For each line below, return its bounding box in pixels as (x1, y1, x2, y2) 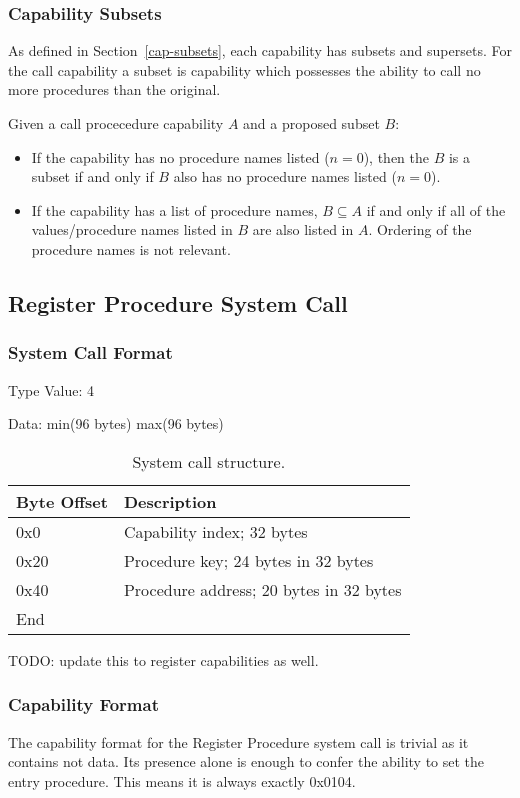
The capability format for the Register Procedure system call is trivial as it (8, 731, 469, 752)
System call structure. (132, 449, 286, 473)
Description (123, 489, 217, 513)
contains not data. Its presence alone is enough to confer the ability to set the (8, 751, 485, 772)
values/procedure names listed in (31, 219, 233, 240)
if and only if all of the (366, 199, 506, 220)
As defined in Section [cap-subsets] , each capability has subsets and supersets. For (8, 40, 512, 61)
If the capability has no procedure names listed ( (31, 146, 330, 167)
